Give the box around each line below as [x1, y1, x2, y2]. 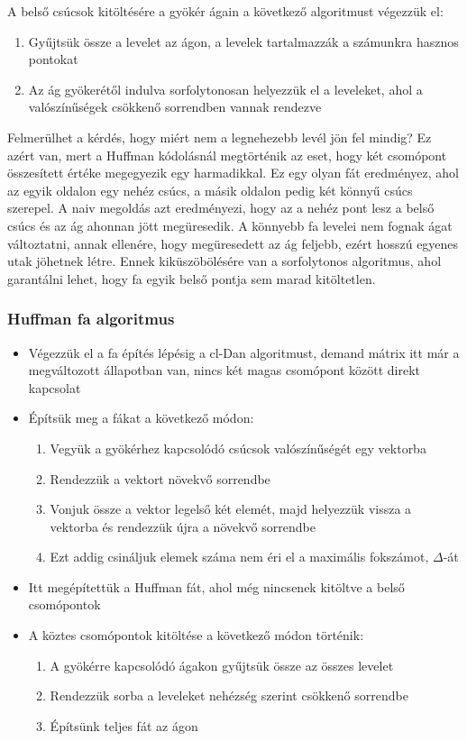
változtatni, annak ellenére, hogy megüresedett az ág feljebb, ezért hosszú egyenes [7, 233, 459, 252]
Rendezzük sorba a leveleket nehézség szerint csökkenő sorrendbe [50, 686, 408, 705]
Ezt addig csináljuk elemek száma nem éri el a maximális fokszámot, [50, 547, 429, 566]
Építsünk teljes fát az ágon [50, 716, 198, 735]
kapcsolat [28, 378, 81, 397]
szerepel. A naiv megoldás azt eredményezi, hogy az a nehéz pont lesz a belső [7, 198, 435, 217]
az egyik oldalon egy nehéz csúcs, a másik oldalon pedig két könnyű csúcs [7, 180, 413, 199]
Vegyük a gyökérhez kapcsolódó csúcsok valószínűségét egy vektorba [50, 438, 426, 457]
